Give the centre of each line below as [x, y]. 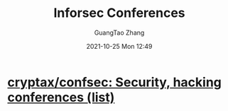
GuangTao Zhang [119, 33]
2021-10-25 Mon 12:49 [119, 46]
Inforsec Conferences [119, 13]
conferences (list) [61, 97]
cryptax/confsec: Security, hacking [115, 82]
